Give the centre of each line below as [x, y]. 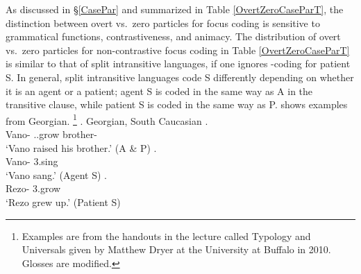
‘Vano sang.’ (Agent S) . [56, 174]
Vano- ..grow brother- [51, 134]
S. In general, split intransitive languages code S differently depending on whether [180, 77]
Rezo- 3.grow [33, 188]
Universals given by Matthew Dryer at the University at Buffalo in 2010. [176, 249]
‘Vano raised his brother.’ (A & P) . [81, 147]
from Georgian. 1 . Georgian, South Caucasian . [107, 119]
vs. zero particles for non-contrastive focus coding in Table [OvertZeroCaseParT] [178, 50]
